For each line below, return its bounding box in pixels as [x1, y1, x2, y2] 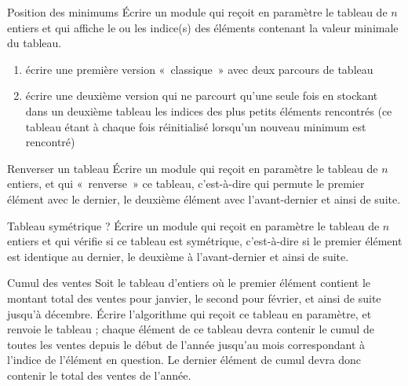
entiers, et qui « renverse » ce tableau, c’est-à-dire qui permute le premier [7, 175, 365, 192]
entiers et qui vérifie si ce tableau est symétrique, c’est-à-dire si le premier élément [7, 233, 403, 249]
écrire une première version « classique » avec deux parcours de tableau [25, 61, 373, 77]
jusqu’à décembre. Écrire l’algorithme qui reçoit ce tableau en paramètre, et [7, 305, 372, 322]
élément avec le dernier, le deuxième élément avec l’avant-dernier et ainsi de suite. [7, 190, 401, 207]
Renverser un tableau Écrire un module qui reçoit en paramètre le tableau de [7, 160, 378, 176]
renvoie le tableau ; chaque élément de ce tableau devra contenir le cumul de [7, 321, 374, 337]
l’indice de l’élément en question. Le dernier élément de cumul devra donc [7, 351, 362, 368]
